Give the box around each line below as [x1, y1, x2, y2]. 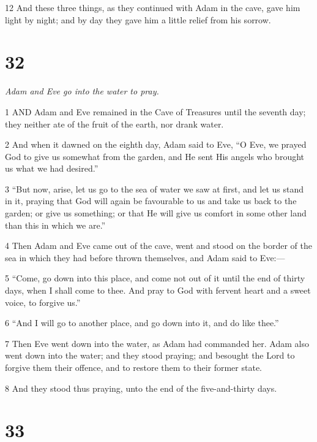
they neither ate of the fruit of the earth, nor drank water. [5, 117, 224, 130]
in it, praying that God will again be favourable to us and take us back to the [5, 194, 297, 207]
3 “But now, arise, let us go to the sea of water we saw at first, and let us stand [5, 182, 304, 195]
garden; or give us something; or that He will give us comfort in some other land [5, 207, 307, 219]
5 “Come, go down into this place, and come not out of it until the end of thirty [5, 272, 305, 284]
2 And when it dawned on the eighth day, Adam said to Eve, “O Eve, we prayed [5, 138, 307, 151]
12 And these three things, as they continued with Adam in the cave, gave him [5, 1, 300, 13]
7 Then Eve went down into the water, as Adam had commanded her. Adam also [5, 337, 309, 349]
